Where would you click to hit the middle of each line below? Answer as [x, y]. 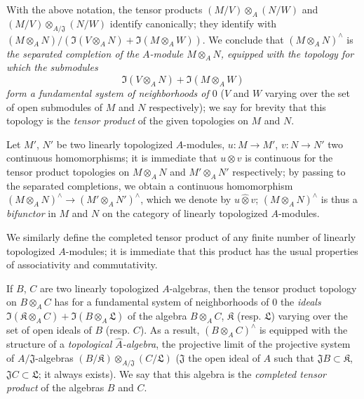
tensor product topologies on [68, 171]
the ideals [301, 302]
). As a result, [170, 330]
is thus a [339, 199]
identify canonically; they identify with [193, 23]
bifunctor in [31, 213]
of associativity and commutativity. [82, 264]
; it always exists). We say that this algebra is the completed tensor [182, 373]
